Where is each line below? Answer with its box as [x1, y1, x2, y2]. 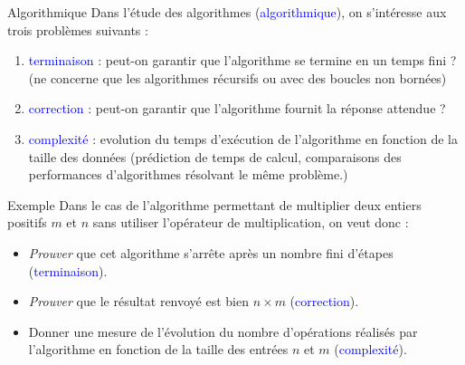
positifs [7, 213, 47, 232]
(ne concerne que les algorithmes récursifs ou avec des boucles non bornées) [28, 68, 447, 87]
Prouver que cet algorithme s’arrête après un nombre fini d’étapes [28, 243, 394, 262]
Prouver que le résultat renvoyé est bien [28, 292, 249, 311]
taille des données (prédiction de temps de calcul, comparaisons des [28, 147, 402, 166]
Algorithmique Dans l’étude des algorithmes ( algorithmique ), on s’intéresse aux [7, 3, 447, 21]
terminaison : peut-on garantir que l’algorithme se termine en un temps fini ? [28, 51, 457, 70]
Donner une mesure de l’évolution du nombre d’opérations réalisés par [28, 322, 418, 341]
